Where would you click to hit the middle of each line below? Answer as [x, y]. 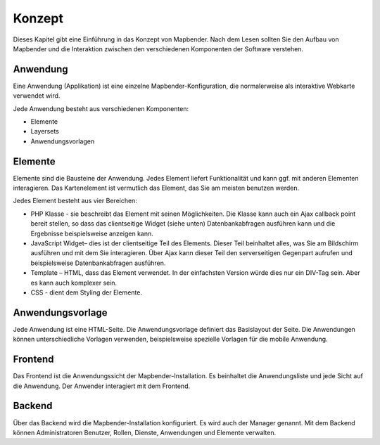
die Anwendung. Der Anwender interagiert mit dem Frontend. [101, 386]
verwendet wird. [37, 96]
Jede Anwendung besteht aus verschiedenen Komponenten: [101, 108]
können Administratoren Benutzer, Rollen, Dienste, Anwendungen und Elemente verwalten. [145, 432]
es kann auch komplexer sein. [74, 283]
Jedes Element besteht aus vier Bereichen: [75, 201]
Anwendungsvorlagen [63, 141]
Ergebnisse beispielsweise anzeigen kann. [92, 233]
